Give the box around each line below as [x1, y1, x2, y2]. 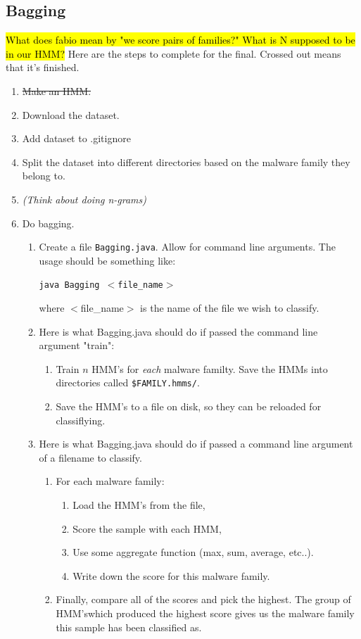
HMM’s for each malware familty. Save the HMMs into [91, 361, 328, 376]
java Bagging [39, 280, 100, 291]
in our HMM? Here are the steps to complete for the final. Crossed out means [6, 46, 341, 61]
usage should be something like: [39, 253, 176, 267]
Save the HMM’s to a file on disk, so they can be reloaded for [56, 399, 322, 414]
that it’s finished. [6, 60, 80, 75]
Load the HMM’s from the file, [72, 498, 205, 512]
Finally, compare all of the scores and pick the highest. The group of [56, 592, 351, 607]
